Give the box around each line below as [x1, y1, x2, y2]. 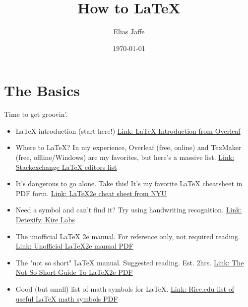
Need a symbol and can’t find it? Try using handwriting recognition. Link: [15, 205, 242, 215]
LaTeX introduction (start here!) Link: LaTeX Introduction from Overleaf [15, 125, 241, 136]
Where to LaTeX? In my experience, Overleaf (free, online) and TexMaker [15, 142, 242, 153]
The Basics [4, 80, 80, 101]
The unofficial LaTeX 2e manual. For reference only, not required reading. [15, 231, 240, 241]
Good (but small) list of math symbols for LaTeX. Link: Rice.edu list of [15, 283, 234, 294]
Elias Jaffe [113, 26, 145, 37]
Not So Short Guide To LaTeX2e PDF [15, 267, 133, 277]
